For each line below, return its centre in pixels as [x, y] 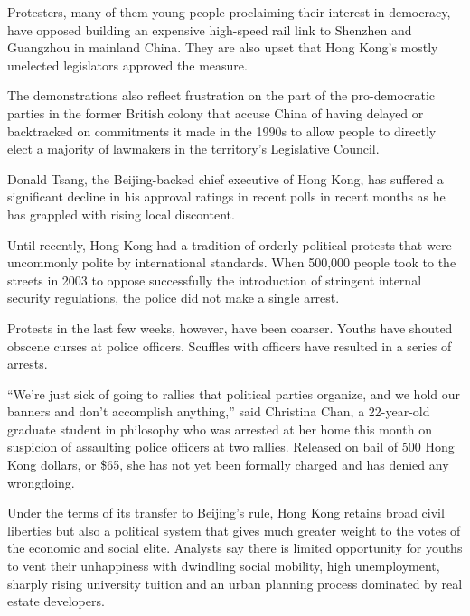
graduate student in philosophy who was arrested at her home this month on [220, 429]
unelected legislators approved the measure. [127, 65]
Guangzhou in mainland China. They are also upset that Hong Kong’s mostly [223, 47]
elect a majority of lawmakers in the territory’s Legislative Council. [193, 149]
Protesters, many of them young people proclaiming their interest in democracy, [229, 12]
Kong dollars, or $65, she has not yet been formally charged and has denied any [228, 465]
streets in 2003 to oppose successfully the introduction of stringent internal [215, 280]
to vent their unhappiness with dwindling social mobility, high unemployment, [224, 566]
